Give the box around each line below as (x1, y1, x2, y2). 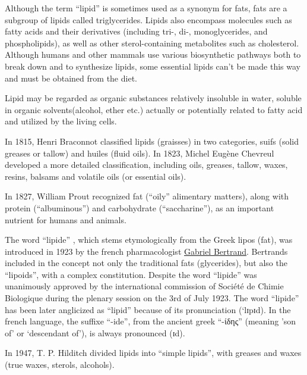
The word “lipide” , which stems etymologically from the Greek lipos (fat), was (5, 233, 293, 246)
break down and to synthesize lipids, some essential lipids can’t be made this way (5, 60, 301, 72)
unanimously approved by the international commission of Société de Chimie (5, 280, 284, 292)
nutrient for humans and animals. (5, 213, 126, 226)
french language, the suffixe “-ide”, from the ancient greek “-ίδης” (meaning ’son (5, 315, 296, 327)
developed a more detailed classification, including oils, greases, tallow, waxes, (5, 158, 288, 171)
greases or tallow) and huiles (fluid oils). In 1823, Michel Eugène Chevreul (5, 146, 274, 159)
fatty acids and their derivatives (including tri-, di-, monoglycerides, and (5, 25, 268, 37)
